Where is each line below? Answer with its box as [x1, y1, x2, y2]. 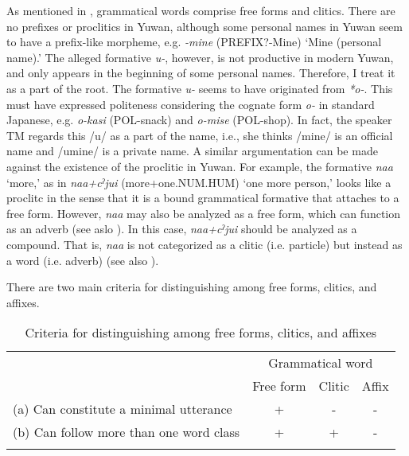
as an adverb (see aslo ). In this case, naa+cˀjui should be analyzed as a [6, 220, 357, 237]
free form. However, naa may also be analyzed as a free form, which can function [6, 205, 400, 221]
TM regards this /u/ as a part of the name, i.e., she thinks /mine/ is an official [6, 127, 393, 143]
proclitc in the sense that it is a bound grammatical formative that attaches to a [6, 189, 399, 206]
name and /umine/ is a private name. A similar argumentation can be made [6, 142, 378, 159]
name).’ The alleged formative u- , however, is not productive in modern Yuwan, [6, 49, 394, 65]
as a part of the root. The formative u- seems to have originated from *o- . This [6, 80, 393, 96]
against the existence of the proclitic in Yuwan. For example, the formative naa [6, 158, 393, 174]
